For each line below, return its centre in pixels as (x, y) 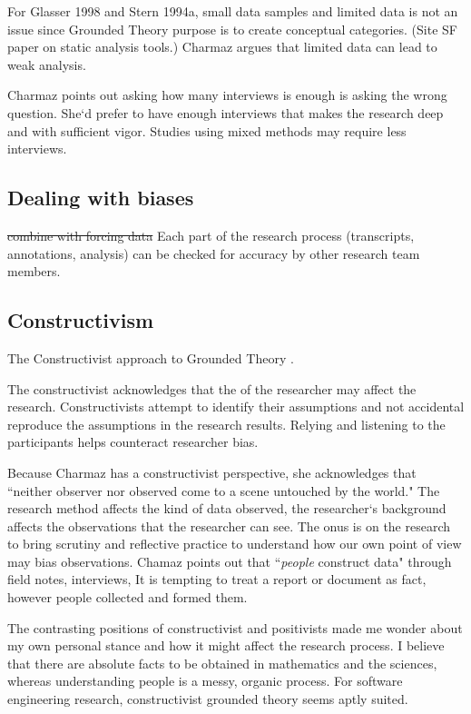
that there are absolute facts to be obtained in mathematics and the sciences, (222, 663)
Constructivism (81, 320)
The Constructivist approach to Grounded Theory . (151, 357)
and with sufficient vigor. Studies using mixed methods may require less (207, 130)
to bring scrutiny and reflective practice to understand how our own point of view (235, 544)
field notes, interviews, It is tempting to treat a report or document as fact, (217, 579)
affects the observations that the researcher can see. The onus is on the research (229, 526)
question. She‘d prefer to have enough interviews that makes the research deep (226, 112)
